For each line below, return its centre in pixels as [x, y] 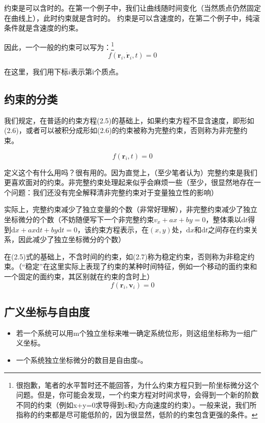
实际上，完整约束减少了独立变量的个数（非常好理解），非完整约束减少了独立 [131, 209]
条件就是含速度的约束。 [43, 28]
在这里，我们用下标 [36, 72]
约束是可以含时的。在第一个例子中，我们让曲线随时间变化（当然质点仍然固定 [132, 8]
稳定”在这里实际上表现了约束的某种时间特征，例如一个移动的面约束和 [141, 266]
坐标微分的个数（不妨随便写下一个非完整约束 [79, 219]
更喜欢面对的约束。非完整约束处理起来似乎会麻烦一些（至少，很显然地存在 [129, 182]
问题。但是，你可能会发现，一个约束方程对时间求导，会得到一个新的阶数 [137, 395]
